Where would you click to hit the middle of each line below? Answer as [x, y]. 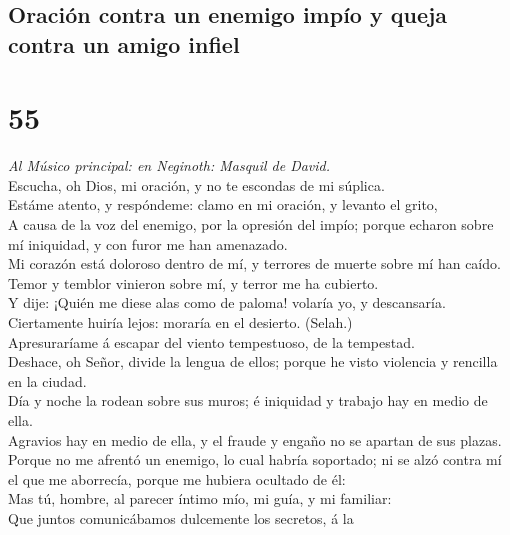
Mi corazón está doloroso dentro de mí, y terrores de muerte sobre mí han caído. [254, 263]
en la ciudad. [47, 380]
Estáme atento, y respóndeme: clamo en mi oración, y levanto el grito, [223, 204]
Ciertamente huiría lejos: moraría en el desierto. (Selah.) [180, 322]
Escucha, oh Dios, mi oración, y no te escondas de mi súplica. [196, 184]
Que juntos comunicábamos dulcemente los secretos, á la [181, 517]
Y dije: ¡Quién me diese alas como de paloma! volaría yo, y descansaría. [227, 302]
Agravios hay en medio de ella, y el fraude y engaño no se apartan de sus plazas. [255, 439]
